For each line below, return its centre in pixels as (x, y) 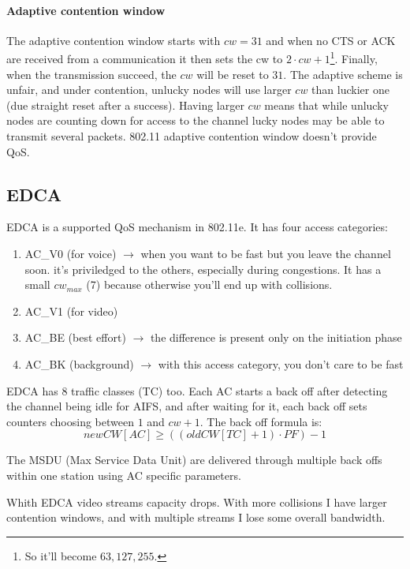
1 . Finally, (354, 58)
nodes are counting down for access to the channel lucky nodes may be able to (196, 120)
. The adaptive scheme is (343, 74)
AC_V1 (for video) (71, 311)
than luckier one (350, 90)
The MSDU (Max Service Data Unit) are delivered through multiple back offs (194, 460)
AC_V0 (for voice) (71, 253)
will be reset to (233, 74)
